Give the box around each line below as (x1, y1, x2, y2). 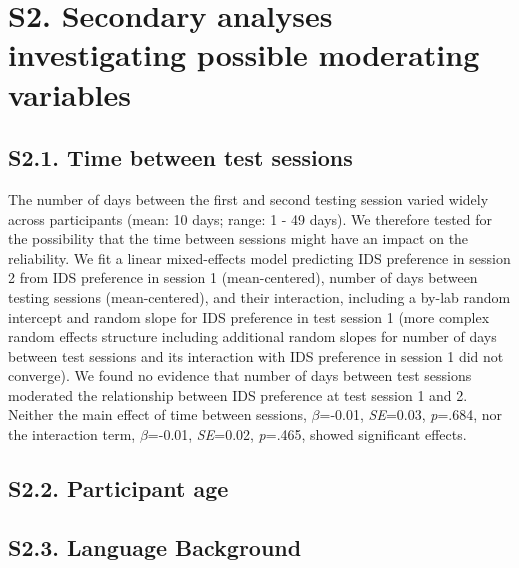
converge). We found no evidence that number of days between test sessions (8, 365, 472, 386)
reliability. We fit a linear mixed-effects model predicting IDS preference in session (8, 247, 511, 268)
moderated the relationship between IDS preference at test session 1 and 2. (8, 384, 468, 405)
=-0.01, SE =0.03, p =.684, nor (319, 404, 503, 425)
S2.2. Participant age (8, 473, 229, 504)
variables (8, 73, 132, 114)
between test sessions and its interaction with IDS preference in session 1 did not (8, 345, 504, 366)
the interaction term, (8, 424, 136, 445)
